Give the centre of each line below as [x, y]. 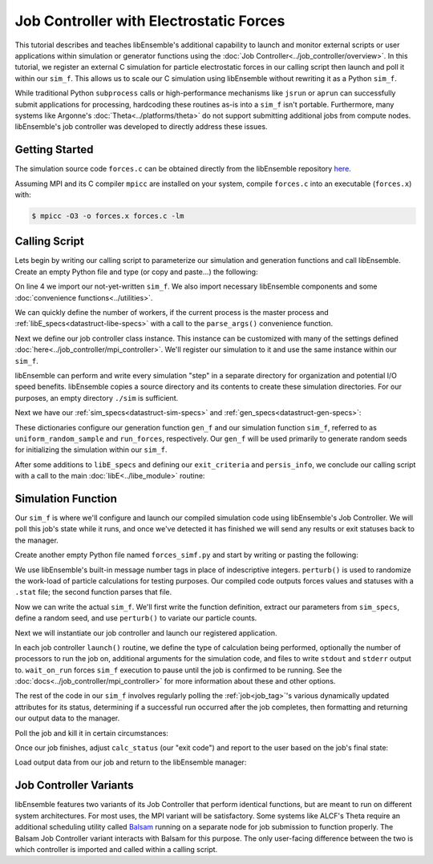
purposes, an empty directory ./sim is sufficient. [97, 398]
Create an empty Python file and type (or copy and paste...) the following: [136, 272]
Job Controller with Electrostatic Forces [150, 21]
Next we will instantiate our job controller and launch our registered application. [146, 632]
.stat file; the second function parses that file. [93, 592]
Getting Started [54, 149]
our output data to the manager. [67, 718]
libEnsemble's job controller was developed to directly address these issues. [141, 127]
